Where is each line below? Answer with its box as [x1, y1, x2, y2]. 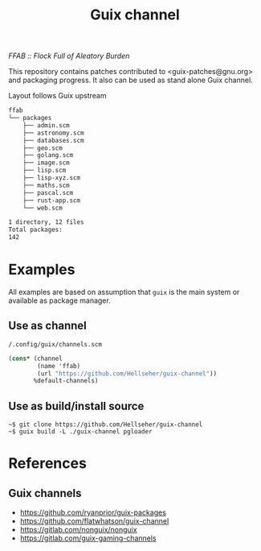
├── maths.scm [22, 181, 70, 189]
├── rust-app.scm [22, 196, 81, 205]
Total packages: [8, 226, 63, 234]
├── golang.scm [22, 151, 74, 159]
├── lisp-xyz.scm [22, 174, 81, 182]
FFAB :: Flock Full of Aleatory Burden [8, 51, 130, 61]
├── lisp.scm [22, 167, 67, 175]
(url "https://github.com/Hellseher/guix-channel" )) [37, 369, 218, 378]
